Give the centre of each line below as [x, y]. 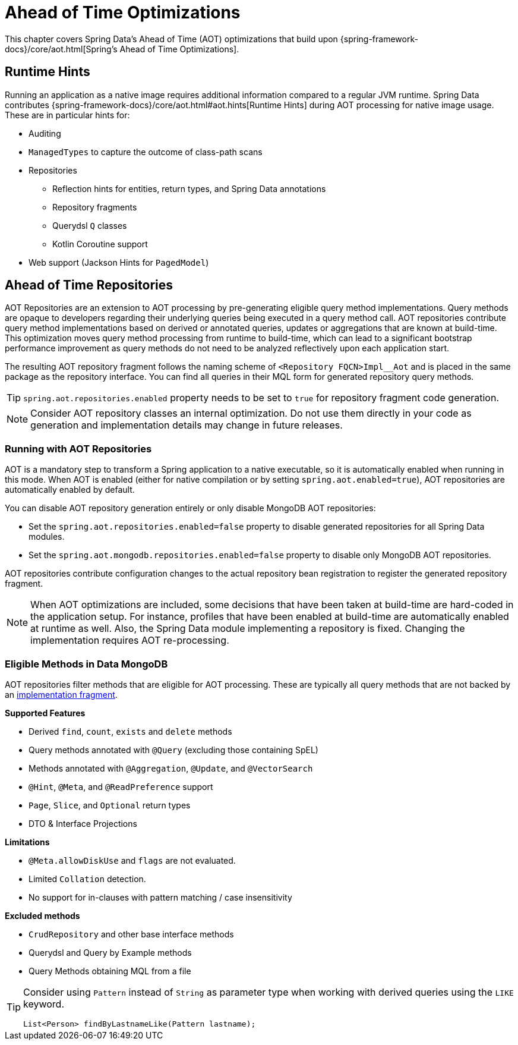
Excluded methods [42, 915]
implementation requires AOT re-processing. [130, 640]
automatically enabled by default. [70, 490]
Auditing [45, 133]
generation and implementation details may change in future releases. [187, 425]
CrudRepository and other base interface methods [131, 934]
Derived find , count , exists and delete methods [130, 731]
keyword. [44, 1004]
